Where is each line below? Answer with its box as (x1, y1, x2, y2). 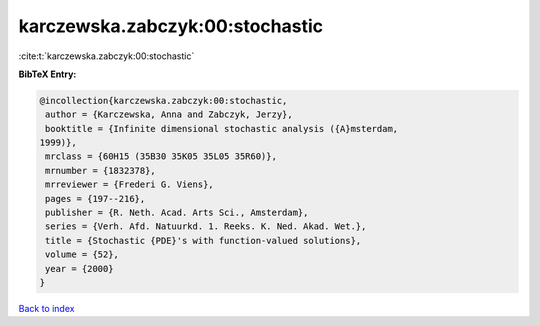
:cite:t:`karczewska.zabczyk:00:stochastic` (18, 50, 195, 62)
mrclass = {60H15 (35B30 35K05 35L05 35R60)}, (45, 151, 277, 162)
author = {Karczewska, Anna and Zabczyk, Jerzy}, (45, 109, 294, 120)
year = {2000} (45, 263, 114, 274)
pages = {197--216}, (45, 193, 146, 204)
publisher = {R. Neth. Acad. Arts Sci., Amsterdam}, (45, 207, 309, 219)
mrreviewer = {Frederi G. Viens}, (45, 179, 214, 190)
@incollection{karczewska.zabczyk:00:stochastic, (39, 95, 288, 106)
